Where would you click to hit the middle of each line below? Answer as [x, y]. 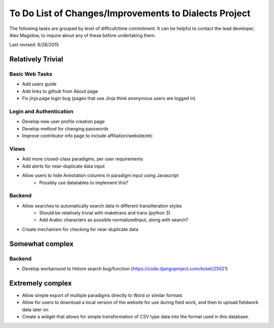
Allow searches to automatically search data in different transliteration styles [102, 206]
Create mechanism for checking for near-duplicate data [80, 229]
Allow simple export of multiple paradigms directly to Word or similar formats [102, 295]
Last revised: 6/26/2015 [34, 45]
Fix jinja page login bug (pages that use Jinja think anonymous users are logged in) [109, 99]
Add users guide [39, 84]
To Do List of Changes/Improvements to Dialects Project [130, 13]
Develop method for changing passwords [65, 128]
